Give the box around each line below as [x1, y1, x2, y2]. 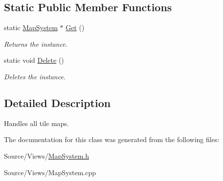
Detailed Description [4, 95, 111, 110]
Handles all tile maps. [4, 118, 69, 128]
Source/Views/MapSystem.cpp [4, 167, 96, 177]
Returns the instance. [4, 38, 67, 49]
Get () [66, 22, 85, 33]
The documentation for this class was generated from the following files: [4, 134, 220, 145]
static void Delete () [4, 55, 64, 65]
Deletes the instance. [4, 71, 66, 81]
